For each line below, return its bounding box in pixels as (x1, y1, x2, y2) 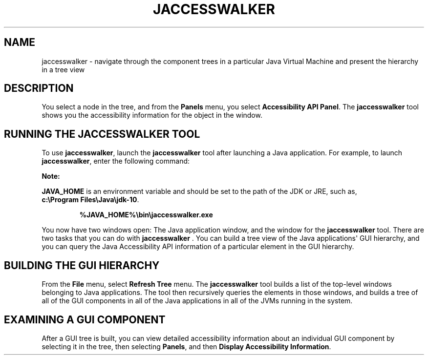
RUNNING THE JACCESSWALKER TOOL (4, 127, 200, 140)
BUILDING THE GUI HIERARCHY (4, 259, 160, 272)
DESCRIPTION (4, 82, 74, 95)
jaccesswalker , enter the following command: (42, 157, 190, 166)
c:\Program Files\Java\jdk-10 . (42, 195, 139, 204)
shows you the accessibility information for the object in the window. (42, 111, 262, 120)
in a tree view (42, 65, 85, 74)
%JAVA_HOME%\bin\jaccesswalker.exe (79, 211, 213, 219)
